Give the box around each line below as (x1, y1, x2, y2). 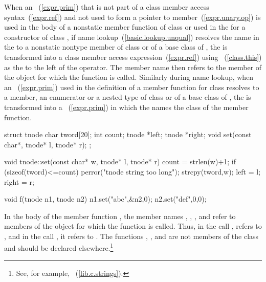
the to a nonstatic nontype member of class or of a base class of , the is (4, 41, 228, 52)
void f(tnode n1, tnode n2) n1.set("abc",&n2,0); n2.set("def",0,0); (4, 193, 207, 204)
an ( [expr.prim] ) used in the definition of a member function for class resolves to (4, 81, 259, 92)
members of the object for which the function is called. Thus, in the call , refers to (4, 221, 262, 231)
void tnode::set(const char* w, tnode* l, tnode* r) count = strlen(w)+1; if (4, 156, 236, 167)
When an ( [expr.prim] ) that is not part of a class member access (4, 2, 209, 12)
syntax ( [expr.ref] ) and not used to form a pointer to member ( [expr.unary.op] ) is (4, 11, 261, 22)
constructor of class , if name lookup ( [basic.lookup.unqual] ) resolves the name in (4, 31, 259, 42)
